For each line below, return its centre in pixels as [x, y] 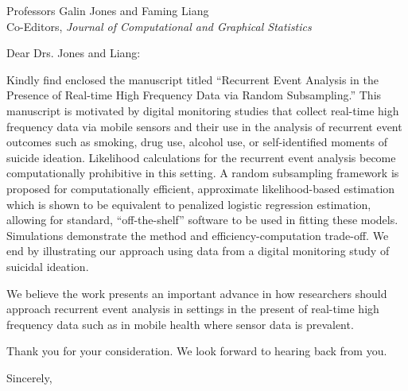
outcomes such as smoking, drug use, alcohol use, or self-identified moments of [197, 142]
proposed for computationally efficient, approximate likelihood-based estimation [201, 188]
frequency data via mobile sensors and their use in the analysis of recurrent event [204, 126]
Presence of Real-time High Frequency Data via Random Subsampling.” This [194, 95]
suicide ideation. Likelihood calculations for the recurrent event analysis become [201, 157]
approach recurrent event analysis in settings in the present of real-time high [193, 309]
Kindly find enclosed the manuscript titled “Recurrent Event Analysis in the [192, 79]
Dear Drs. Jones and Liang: [74, 53]
